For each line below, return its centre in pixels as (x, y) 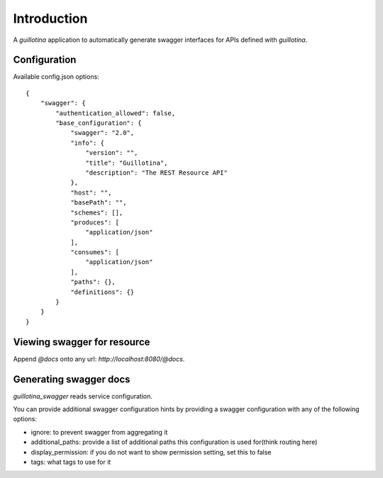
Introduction (50, 18)
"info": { (88, 143)
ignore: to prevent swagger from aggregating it (99, 432)
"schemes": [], (97, 212)
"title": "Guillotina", (127, 163)
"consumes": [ (95, 252)
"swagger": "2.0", (102, 133)
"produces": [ (95, 222)
